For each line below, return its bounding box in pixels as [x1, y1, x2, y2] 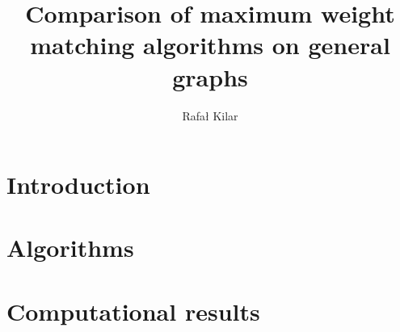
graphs [172, 60, 248, 93]
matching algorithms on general [30, 28, 390, 61]
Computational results [6, 294, 260, 327]
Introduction [6, 168, 150, 201]
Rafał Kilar [182, 107, 238, 124]
